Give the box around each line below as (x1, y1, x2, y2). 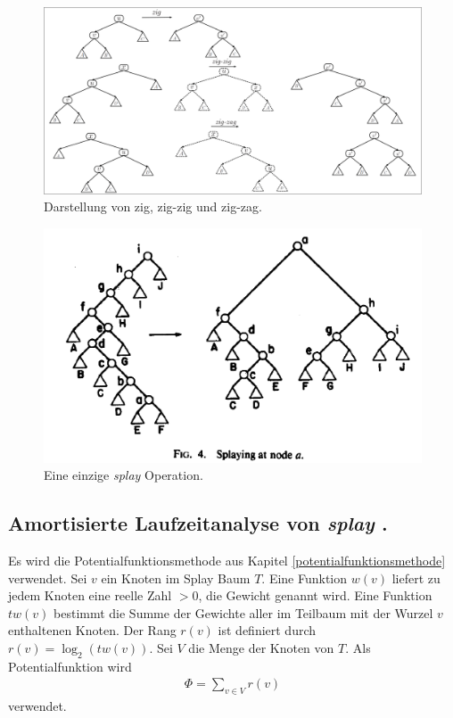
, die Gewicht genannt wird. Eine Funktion (198, 586, 432, 605)
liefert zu (391, 568, 441, 587)
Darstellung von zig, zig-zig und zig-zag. (44, 197, 262, 216)
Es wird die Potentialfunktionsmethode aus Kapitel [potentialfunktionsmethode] (8, 551, 446, 570)
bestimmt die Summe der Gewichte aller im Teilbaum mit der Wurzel (54, 603, 433, 622)
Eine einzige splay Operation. (44, 466, 203, 484)
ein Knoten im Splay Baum (101, 568, 251, 587)
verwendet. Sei (8, 568, 87, 587)
